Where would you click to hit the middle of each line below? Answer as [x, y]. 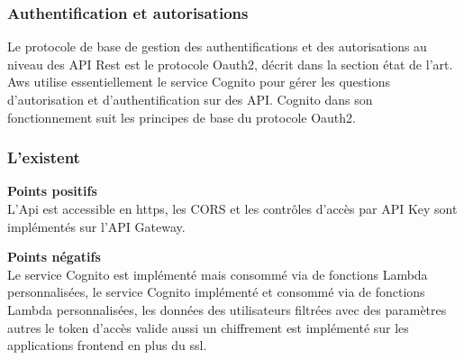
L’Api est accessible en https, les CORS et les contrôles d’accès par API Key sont [232, 208]
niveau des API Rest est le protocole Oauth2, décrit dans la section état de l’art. [230, 64]
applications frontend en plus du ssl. [107, 345]
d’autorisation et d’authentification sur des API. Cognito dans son [190, 99]
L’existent [44, 157]
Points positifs [52, 191]
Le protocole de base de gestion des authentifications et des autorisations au [217, 46]
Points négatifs [54, 257]
